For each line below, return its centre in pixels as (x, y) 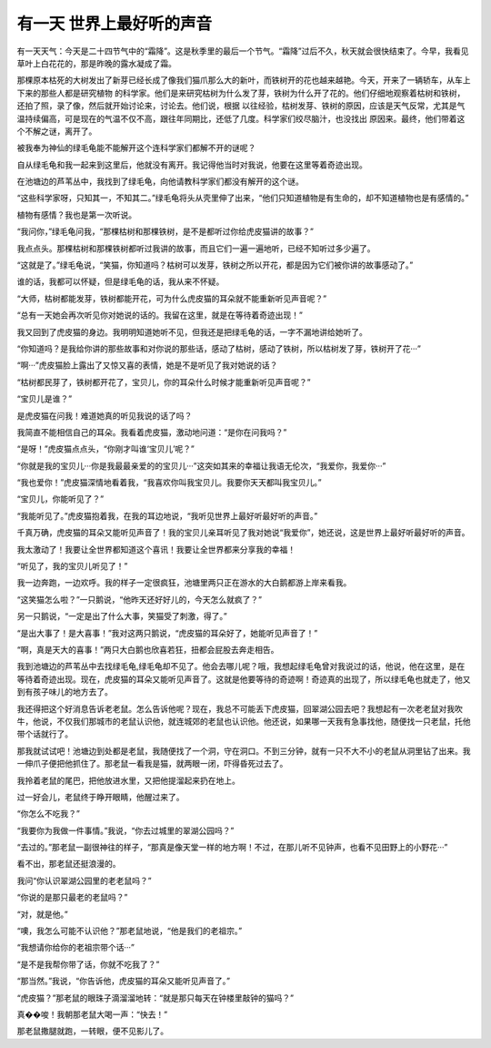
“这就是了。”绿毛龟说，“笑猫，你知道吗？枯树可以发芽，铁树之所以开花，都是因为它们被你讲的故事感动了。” (215, 265)
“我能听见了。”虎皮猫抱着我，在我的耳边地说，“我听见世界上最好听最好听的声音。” (167, 515)
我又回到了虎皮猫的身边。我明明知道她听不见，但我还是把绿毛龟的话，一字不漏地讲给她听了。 (192, 331)
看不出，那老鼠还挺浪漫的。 (69, 864)
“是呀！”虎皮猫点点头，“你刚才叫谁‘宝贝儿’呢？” (105, 449)
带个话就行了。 (45, 734)
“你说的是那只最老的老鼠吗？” (72, 898)
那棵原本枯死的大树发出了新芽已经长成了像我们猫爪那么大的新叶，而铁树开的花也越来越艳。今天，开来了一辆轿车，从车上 (244, 80)
